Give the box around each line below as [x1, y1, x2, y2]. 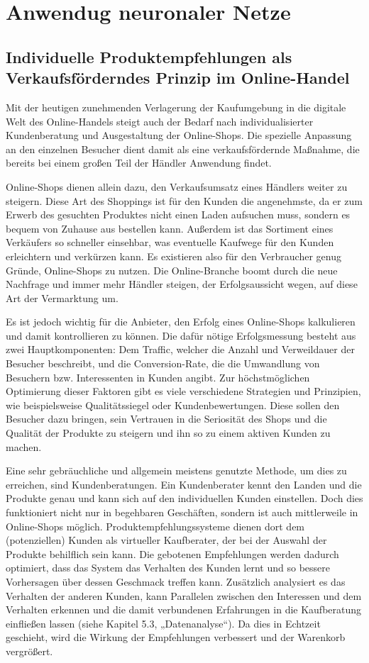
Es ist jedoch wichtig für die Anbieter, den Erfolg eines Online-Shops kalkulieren [6, 314, 356, 329]
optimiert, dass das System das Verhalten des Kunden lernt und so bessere [6, 560, 331, 575]
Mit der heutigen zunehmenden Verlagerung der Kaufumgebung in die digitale [6, 99, 346, 114]
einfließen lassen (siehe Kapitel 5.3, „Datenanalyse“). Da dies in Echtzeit [6, 615, 321, 630]
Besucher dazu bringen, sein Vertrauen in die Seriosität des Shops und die [6, 411, 327, 426]
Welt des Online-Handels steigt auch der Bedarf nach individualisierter [6, 113, 314, 128]
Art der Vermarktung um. [6, 290, 119, 305]
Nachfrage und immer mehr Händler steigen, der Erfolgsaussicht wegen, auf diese [6, 277, 358, 291]
